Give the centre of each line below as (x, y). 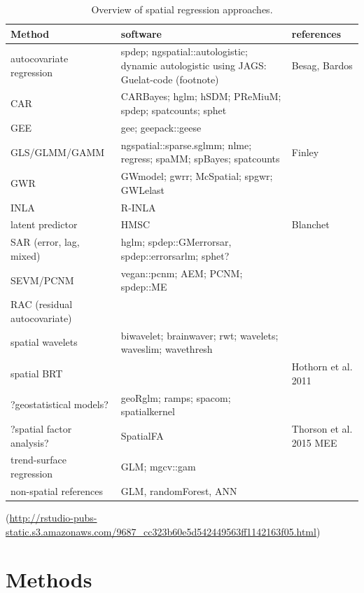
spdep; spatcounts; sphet (174, 110)
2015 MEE (314, 442)
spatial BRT (37, 373)
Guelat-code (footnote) (170, 79)
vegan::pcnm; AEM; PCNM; (182, 273)
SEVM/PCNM (42, 280)
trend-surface (38, 460)
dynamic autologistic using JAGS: (194, 65)
